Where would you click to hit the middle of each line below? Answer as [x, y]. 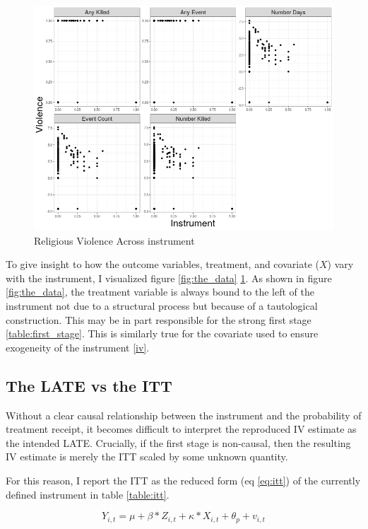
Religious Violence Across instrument [114, 240]
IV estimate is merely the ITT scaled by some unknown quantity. [147, 457]
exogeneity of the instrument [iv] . [78, 347]
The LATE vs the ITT [89, 385]
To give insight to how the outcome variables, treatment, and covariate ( [162, 264]
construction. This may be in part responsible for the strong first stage [159, 319]
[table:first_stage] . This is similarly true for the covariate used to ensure [162, 333]
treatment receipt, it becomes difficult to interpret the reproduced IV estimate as [181, 429]
